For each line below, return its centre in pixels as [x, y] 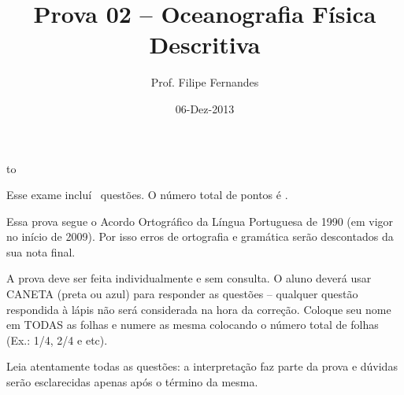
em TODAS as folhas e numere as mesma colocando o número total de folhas [193, 325]
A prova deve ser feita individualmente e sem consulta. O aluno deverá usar [189, 278]
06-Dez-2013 [205, 108]
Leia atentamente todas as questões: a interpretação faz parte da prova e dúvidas [202, 366]
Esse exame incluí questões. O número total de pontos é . [147, 195]
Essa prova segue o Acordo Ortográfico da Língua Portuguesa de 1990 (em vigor [200, 221]
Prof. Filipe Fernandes [205, 82]
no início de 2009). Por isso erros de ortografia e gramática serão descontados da [200, 236]
